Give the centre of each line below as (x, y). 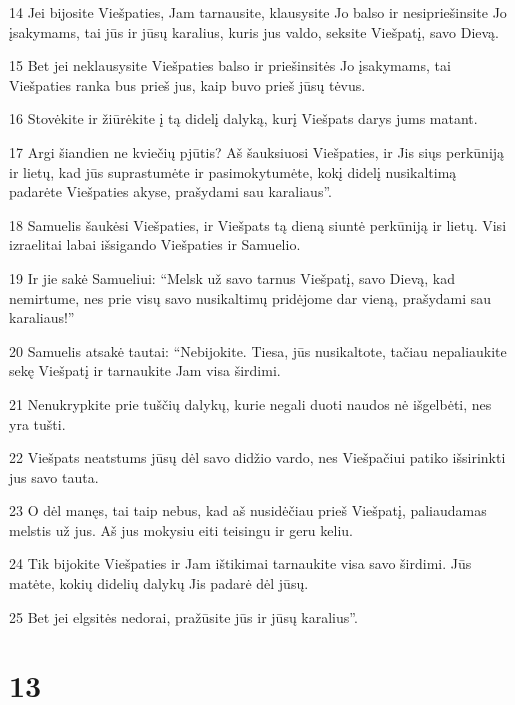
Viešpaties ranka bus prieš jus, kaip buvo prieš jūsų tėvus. (187, 84)
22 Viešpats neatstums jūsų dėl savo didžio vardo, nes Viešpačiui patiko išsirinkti (257, 457)
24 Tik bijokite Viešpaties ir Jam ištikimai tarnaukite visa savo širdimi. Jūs (240, 563)
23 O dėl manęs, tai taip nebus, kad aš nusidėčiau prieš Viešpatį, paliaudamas (248, 510)
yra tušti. (37, 423)
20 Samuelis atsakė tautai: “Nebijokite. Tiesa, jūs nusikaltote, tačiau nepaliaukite (258, 350)
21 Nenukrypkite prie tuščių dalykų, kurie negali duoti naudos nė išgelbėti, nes (250, 403)
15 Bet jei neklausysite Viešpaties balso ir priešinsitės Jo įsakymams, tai (230, 65)
